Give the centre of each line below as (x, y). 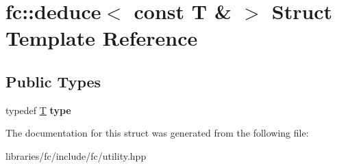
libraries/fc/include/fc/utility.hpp (76, 155)
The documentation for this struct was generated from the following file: (157, 133)
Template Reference (102, 38)
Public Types (53, 81)
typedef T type (38, 110)
